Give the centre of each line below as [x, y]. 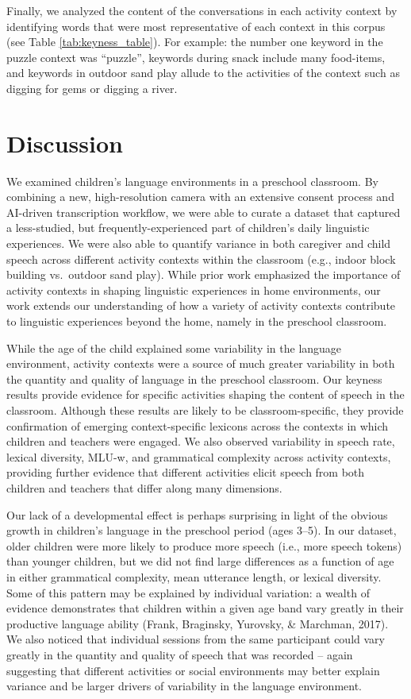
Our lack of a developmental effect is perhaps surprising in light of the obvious [197, 514]
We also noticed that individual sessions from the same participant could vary [196, 639]
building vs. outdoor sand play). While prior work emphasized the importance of [204, 274]
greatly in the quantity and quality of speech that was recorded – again [180, 654]
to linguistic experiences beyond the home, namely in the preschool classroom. [197, 321]
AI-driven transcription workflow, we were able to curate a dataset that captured [204, 212]
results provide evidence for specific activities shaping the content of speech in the [205, 394]
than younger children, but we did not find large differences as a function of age [200, 561]
